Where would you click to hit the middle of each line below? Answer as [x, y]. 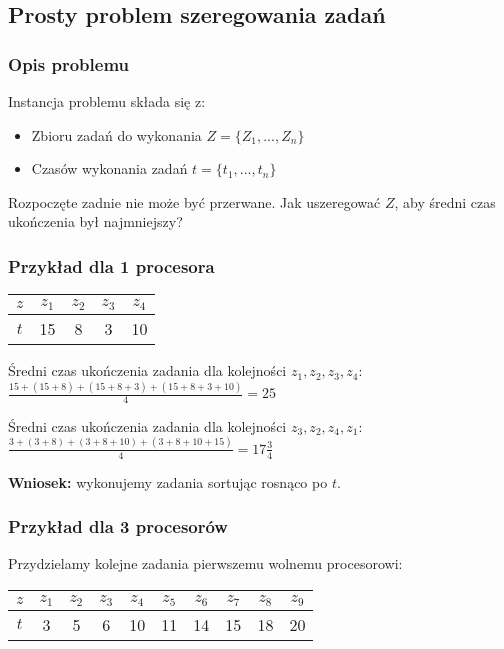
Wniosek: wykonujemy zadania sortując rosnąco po [168, 481]
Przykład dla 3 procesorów [118, 526]
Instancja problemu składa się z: [107, 101]
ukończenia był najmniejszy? [95, 221]
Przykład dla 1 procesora [111, 265]
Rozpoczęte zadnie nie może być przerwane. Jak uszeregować [194, 201]
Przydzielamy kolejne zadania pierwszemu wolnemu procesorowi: [205, 563]
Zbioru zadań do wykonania [116, 134]
